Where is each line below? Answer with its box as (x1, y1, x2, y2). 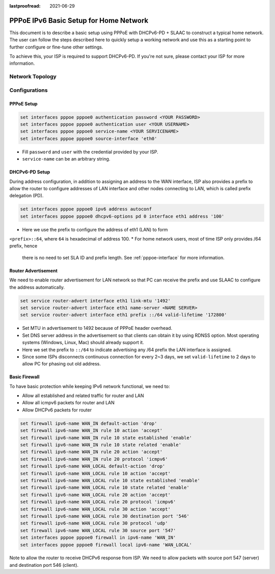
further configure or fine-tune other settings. (9, 44, 103, 50)
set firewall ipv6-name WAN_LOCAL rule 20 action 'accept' (20, 492, 171, 498)
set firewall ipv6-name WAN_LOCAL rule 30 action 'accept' (20, 506, 171, 512)
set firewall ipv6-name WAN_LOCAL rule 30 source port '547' (20, 528, 176, 533)
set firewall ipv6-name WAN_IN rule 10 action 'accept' (20, 428, 163, 433)
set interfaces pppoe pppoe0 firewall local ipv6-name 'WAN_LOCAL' (20, 542, 193, 547)
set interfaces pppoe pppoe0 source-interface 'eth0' (20, 136, 157, 141)
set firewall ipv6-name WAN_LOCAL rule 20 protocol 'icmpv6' (20, 499, 176, 505)
